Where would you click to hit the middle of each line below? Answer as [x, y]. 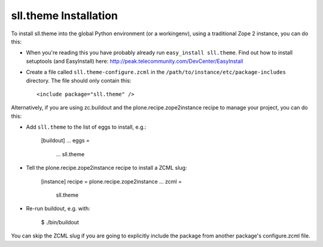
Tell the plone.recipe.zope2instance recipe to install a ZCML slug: [106, 168]
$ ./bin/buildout [60, 222]
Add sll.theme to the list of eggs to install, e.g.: [86, 127]
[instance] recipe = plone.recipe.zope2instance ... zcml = [112, 181]
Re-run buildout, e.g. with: [58, 209]
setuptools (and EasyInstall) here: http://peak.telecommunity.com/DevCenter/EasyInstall [135, 61]
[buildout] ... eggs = [65, 141]
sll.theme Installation [65, 16]
